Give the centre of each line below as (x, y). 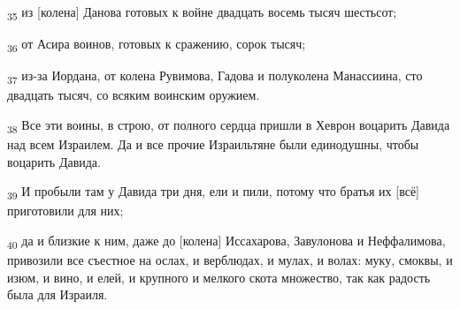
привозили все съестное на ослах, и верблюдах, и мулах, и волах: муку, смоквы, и (230, 260)
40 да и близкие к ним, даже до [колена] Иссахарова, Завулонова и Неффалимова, (226, 241)
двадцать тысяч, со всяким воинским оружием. (134, 95)
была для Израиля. (57, 294)
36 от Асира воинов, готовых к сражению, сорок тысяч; (157, 45)
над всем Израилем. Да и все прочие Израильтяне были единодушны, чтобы (213, 144)
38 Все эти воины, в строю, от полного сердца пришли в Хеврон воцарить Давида (229, 125)
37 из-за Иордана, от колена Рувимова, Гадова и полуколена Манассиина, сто (215, 77)
